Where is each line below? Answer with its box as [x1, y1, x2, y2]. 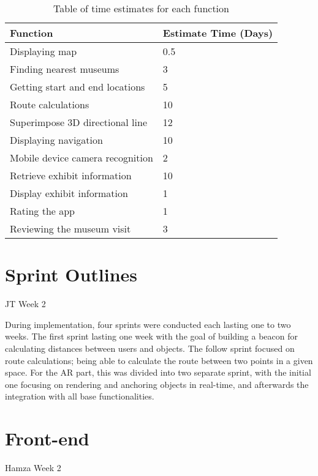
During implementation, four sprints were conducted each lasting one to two [5, 318, 291, 330]
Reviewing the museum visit [10, 221, 131, 236]
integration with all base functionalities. [5, 390, 154, 403]
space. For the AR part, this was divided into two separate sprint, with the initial [5, 366, 311, 379]
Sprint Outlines [5, 262, 138, 287]
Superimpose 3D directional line [10, 115, 147, 129]
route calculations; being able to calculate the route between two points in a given [5, 354, 313, 366]
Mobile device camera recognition [10, 151, 153, 165]
